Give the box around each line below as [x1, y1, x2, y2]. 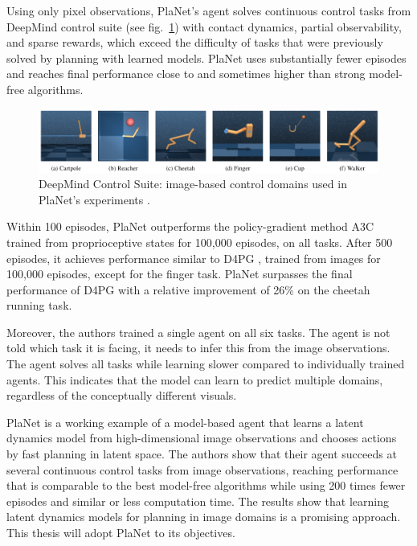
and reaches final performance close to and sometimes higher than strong [6, 65, 366, 82]
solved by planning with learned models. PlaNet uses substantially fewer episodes [6, 49, 407, 66]
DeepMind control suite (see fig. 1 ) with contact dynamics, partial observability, [6, 18, 402, 35]
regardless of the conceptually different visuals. [6, 387, 237, 404]
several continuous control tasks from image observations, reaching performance [6, 461, 399, 478]
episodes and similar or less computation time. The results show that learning [6, 492, 389, 509]
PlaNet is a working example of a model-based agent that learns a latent [6, 413, 364, 430]
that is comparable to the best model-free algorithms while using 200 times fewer [6, 477, 406, 494]
